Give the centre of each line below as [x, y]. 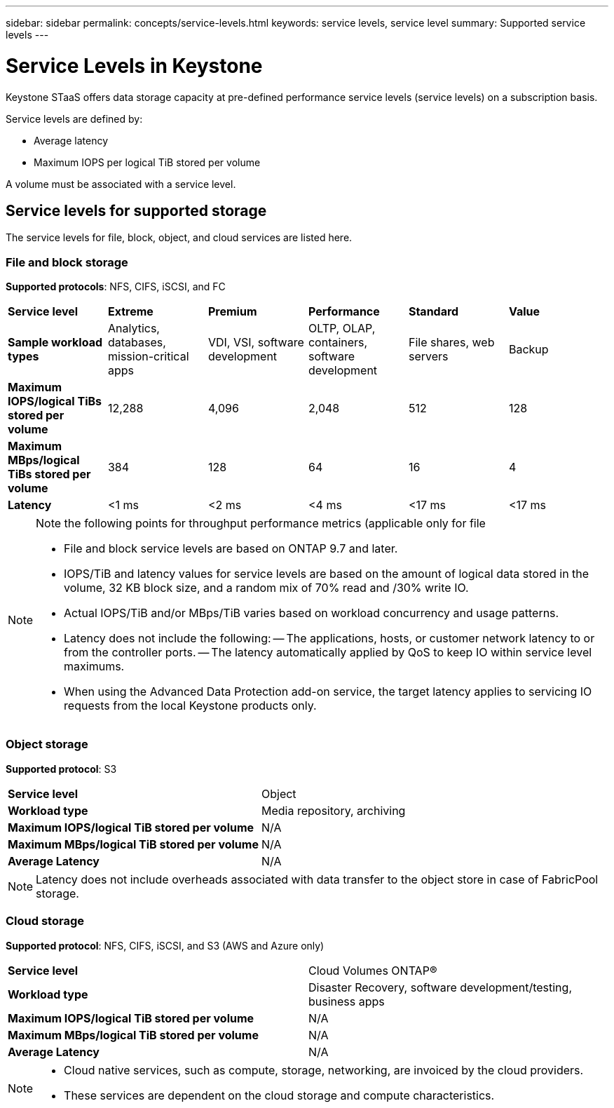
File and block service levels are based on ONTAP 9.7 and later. [231, 549]
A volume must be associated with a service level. [121, 184]
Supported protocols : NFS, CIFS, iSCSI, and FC [116, 287]
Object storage [47, 744]
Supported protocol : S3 [61, 769]
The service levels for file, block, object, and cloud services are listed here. [179, 238]
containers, [338, 343]
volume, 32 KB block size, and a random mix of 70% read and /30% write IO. [266, 588]
